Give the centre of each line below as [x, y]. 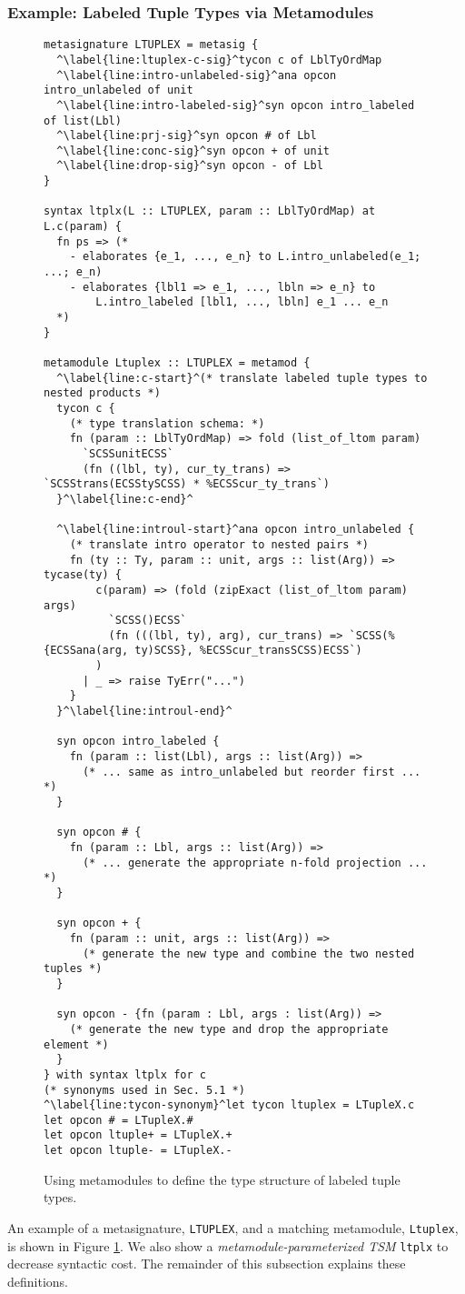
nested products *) [102, 393]
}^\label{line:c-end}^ [125, 499]
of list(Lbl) [83, 120]
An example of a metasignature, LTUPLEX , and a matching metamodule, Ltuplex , [233, 1227]
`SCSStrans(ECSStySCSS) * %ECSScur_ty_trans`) [187, 484]
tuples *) [73, 969]
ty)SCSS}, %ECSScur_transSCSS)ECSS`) [248, 651]
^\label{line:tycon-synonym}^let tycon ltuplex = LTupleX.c [229, 1105]
